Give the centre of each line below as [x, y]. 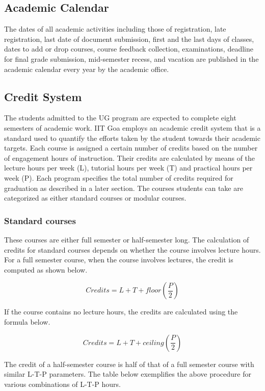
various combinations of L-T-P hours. [62, 384]
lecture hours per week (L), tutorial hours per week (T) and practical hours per [128, 168]
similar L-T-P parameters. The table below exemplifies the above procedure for [128, 374]
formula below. [27, 321]
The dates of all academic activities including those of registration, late [115, 29]
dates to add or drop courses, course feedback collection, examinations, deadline [129, 49]
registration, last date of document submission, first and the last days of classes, [129, 39]
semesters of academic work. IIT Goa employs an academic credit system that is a [132, 127]
